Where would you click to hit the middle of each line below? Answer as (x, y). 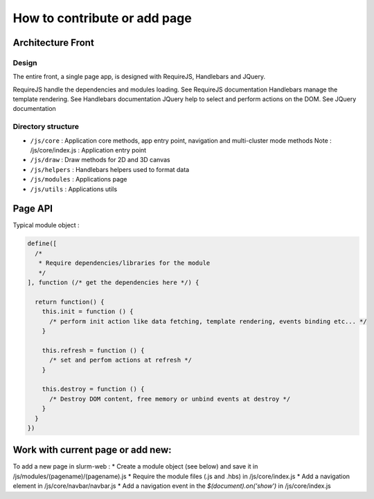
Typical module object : (46, 225)
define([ (42, 244)
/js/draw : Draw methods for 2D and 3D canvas (100, 160)
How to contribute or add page (102, 18)
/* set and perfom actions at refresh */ (121, 360)
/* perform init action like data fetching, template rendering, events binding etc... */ (208, 321)
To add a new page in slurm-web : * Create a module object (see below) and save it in (135, 466)
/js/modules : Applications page (79, 180)
